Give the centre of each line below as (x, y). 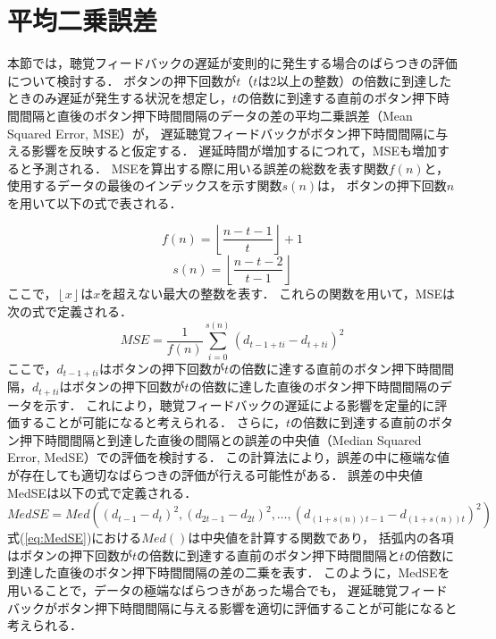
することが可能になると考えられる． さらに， (152, 422)
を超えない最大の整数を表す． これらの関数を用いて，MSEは (277, 294)
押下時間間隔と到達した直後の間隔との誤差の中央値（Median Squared (220, 439)
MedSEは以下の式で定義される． (102, 492)
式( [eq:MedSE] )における (75, 538)
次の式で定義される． (70, 311)
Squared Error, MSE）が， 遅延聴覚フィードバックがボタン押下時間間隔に (222, 133)
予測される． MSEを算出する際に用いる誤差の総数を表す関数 (210, 168)
